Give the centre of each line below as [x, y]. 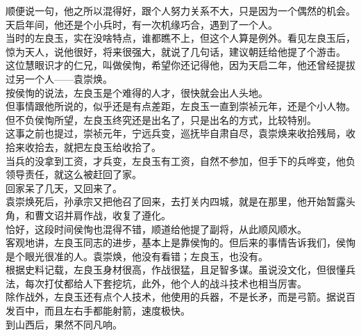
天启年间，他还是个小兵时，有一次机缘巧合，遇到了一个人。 [142, 24]
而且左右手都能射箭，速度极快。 [117, 311]
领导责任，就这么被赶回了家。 [74, 174]
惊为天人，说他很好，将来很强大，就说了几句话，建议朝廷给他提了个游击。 [176, 51]
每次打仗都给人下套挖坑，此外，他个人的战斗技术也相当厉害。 [166, 283]
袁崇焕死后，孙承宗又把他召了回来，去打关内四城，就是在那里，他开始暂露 [176, 201]
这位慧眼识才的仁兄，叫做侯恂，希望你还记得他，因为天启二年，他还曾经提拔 [180, 65]
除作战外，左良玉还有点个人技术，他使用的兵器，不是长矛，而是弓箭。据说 [176, 297]
